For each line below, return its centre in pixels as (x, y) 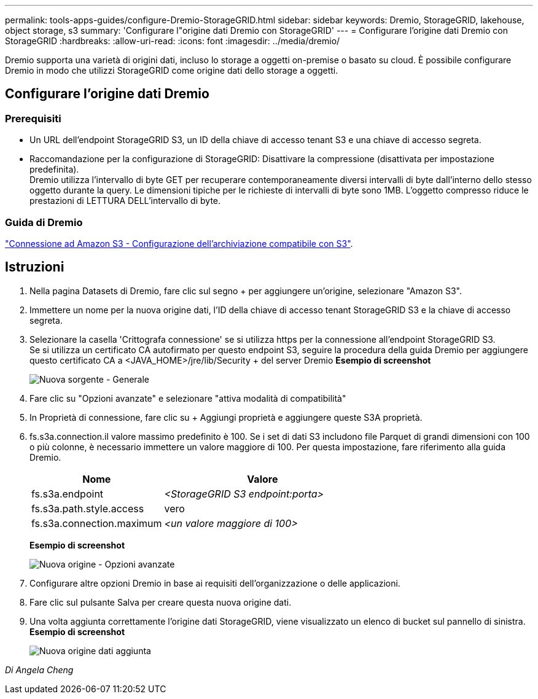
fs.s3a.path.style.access (88, 508)
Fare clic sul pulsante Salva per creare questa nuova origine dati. (161, 602)
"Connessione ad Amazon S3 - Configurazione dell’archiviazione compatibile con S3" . (179, 243)
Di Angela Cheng (39, 670)
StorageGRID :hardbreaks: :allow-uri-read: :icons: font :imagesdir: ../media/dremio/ (173, 41)
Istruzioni (35, 267)
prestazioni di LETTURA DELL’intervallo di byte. (125, 201)
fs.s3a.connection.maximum (97, 523)
